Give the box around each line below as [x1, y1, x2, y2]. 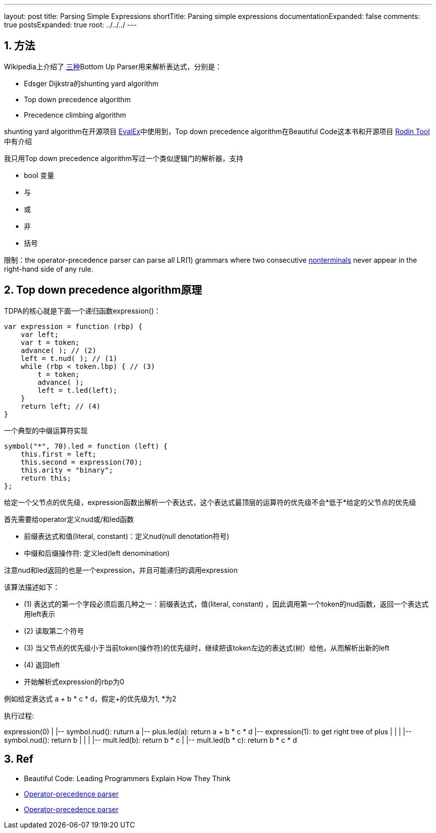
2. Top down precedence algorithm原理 [4, 284, 202, 297]
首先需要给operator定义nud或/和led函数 [4, 514, 134, 523]
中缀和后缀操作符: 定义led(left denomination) [24, 548, 170, 557]
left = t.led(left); [37, 386, 117, 394]
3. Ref [4, 753, 33, 766]
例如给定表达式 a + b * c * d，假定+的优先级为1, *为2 [4, 694, 177, 703]
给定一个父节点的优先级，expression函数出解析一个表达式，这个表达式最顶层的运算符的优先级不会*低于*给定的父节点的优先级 [4, 498, 417, 506]
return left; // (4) [20, 402, 101, 410]
